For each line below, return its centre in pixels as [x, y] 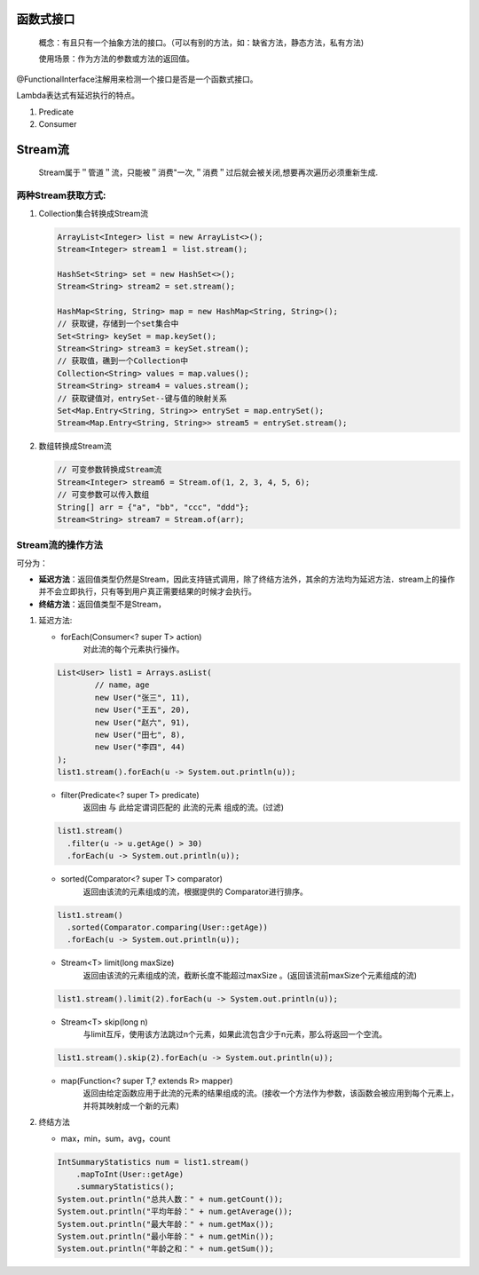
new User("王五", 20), [142, 710]
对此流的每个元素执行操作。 [133, 649]
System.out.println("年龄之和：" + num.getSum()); [165, 1249]
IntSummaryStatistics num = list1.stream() [153, 1162]
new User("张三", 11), [142, 697]
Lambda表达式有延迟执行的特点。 [78, 95]
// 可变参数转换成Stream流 [110, 470]
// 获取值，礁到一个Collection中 [123, 361]
